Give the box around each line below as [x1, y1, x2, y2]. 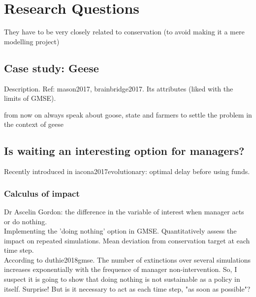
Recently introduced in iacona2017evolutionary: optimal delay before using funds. [4, 166, 250, 177]
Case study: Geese [4, 60, 99, 75]
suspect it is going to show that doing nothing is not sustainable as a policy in [4, 274, 240, 284]
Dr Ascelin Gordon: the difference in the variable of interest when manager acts [4, 206, 244, 216]
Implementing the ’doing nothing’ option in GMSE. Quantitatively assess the [4, 226, 237, 236]
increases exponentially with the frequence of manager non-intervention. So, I [4, 264, 237, 274]
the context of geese [4, 119, 64, 129]
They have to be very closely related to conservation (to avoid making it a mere [4, 27, 245, 37]
